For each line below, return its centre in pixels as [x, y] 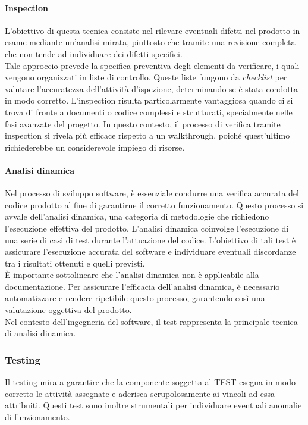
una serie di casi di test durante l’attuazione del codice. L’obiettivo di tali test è [150, 240]
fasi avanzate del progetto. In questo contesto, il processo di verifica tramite [143, 124]
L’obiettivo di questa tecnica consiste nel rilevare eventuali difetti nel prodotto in [153, 30]
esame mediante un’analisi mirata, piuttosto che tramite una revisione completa [150, 42]
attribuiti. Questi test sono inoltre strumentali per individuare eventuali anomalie [153, 405]
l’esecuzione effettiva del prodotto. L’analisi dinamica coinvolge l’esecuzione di [147, 228]
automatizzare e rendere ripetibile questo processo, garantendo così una [135, 298]
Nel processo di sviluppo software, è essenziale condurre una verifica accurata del [152, 193]
